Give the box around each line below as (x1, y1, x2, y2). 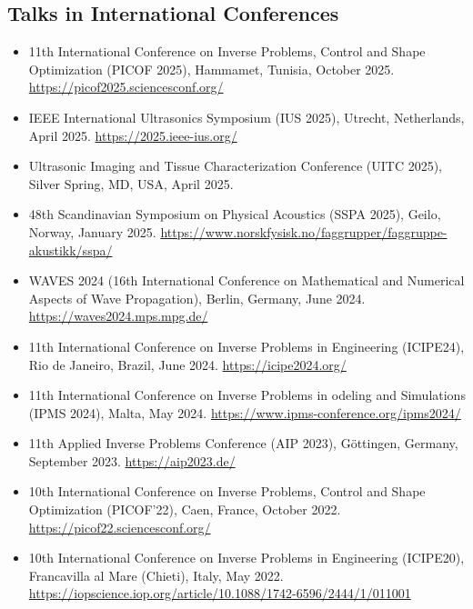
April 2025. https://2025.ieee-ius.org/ (28, 125, 237, 145)
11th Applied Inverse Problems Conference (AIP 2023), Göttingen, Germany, (28, 434, 458, 453)
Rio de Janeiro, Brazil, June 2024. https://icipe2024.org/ (28, 354, 347, 374)
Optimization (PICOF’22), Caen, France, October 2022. (28, 500, 341, 519)
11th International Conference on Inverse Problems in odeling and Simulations (28, 385, 466, 404)
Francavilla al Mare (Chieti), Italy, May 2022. (28, 565, 284, 584)
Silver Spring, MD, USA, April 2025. (28, 174, 234, 193)
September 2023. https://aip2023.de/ (28, 451, 236, 470)
